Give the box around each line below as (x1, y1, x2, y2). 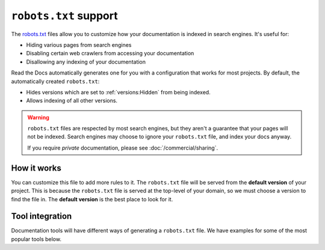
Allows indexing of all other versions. (26, 97, 117, 105)
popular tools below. (11, 235, 61, 243)
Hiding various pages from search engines (26, 41, 132, 48)
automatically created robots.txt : (11, 78, 100, 85)
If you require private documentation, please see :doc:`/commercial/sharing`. (27, 144, 218, 151)
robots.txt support (11, 9, 118, 22)
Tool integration (11, 211, 72, 222)
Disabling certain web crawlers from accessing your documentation (26, 50, 194, 57)
